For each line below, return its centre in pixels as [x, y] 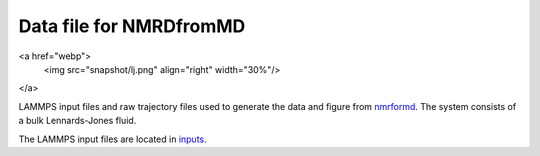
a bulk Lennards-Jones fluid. [77, 121]
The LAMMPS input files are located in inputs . [112, 139]
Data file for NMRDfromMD [132, 26]
